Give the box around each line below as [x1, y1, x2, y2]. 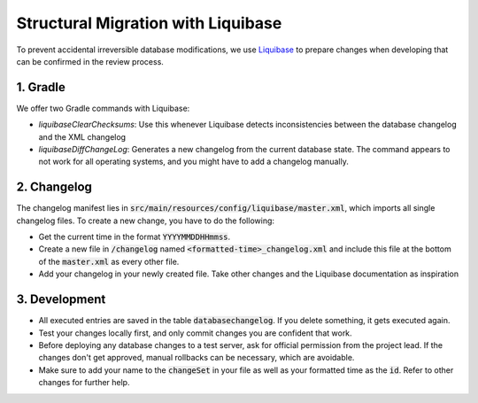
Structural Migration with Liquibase [16, 13, 282, 33]
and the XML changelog [38, 131, 127, 142]
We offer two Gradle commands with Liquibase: [16, 103, 190, 113]
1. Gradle [16, 80, 66, 95]
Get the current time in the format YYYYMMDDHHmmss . [38, 231, 231, 243]
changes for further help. [38, 377, 130, 388]
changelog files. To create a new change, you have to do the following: [16, 215, 274, 226]
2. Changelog [16, 180, 93, 195]
